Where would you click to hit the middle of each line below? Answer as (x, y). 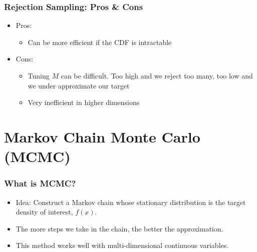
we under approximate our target (79, 85)
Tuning (39, 75)
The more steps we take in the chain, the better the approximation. (119, 228)
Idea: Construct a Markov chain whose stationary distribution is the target (131, 202)
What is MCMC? (40, 183)
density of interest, (44, 212)
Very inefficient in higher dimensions (84, 102)
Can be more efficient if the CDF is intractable (100, 42)
